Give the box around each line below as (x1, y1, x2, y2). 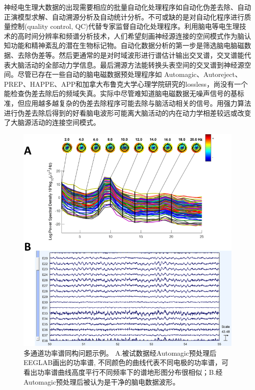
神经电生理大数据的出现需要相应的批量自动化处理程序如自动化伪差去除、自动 (4, 2, 251, 12)
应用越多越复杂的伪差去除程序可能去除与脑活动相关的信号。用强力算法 (24, 97, 251, 108)
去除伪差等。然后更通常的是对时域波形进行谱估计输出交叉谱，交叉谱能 (17, 49, 244, 60)
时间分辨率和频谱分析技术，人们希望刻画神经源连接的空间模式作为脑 (24, 30, 244, 41)
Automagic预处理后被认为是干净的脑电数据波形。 (24, 376, 180, 387)
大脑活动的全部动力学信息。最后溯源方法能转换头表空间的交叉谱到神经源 (10, 59, 244, 70)
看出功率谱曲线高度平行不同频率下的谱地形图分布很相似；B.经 (24, 367, 223, 377)
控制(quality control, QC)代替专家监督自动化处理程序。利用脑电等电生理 (10, 21, 239, 31)
